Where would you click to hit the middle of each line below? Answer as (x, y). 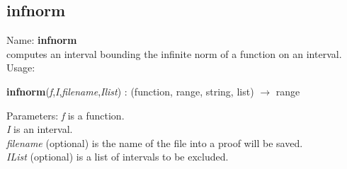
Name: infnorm (42, 40)
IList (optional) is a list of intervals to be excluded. (118, 157)
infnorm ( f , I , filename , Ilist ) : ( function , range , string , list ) (130, 91)
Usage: (21, 68)
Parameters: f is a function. (66, 115)
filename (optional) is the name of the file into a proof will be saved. (155, 142)
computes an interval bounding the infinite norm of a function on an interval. (174, 53)
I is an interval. (40, 129)
